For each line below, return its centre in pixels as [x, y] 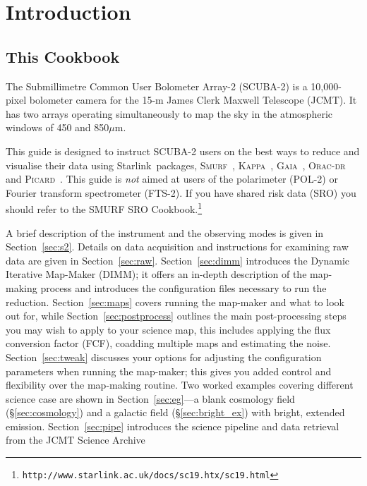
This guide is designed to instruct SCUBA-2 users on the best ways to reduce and [183, 151]
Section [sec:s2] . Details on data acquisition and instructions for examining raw [177, 247]
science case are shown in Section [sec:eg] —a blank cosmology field [150, 398]
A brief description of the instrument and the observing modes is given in [165, 232]
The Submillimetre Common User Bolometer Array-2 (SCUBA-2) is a [157, 86]
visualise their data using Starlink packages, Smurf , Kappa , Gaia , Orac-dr [176, 165]
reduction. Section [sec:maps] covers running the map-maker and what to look [175, 302]
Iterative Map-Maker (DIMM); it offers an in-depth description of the [156, 274]
